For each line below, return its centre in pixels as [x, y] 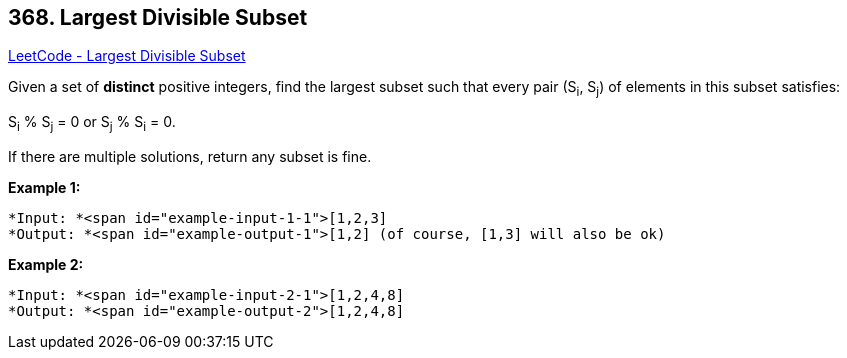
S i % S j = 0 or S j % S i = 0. [92, 124]
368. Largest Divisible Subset [158, 17]
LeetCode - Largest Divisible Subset [127, 56]
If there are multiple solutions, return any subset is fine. [190, 157]
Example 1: [44, 188]
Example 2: [46, 265]
